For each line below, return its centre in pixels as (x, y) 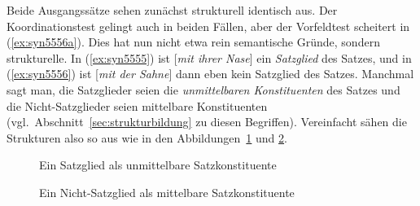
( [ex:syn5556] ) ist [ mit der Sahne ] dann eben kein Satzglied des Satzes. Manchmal (210, 74)
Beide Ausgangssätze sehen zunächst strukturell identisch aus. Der (172, 10)
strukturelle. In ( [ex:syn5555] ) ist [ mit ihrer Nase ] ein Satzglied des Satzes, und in (209, 57)
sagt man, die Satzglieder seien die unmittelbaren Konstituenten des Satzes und (203, 89)
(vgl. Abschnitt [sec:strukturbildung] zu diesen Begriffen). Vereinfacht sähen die (207, 122)
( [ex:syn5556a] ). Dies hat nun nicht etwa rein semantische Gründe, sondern (193, 42)
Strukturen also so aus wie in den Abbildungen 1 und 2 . (147, 137)
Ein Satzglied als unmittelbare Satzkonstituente (158, 165)
